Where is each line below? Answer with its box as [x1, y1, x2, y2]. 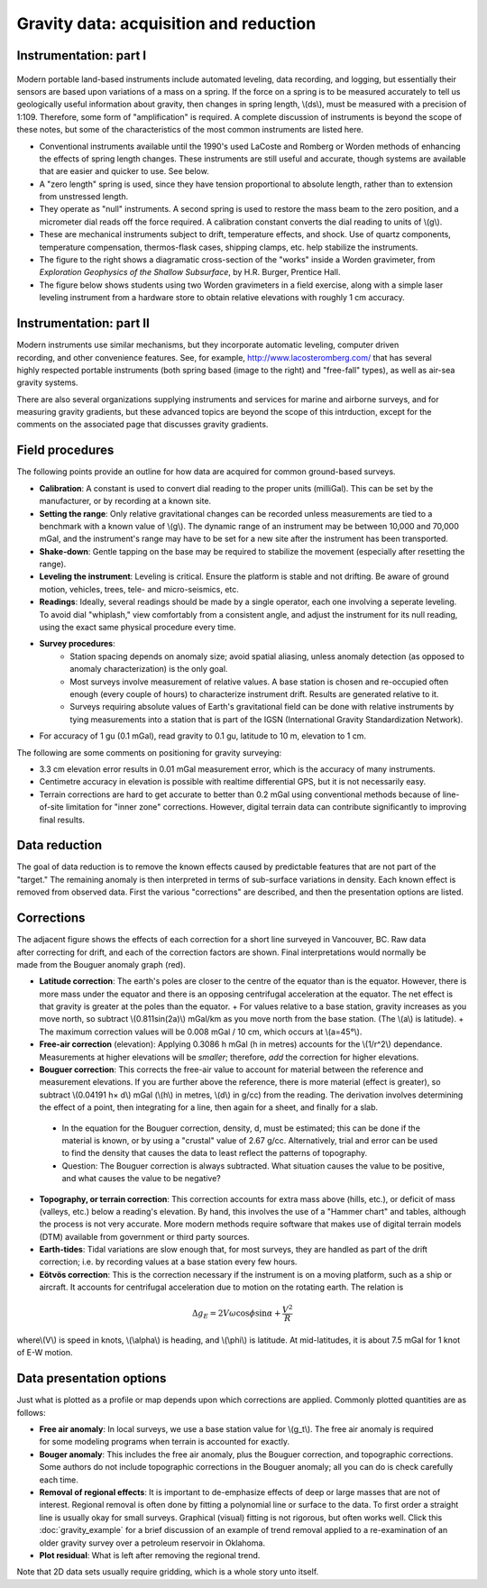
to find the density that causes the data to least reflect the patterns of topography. [61, 1148, 368, 1159]
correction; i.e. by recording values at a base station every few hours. [39, 1256, 298, 1267]
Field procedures [16, 443, 115, 458]
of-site [39, 802, 65, 812]
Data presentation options [16, 1371, 167, 1386]
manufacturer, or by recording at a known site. [39, 496, 212, 507]
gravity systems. [16, 377, 78, 388]
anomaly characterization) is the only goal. [69, 664, 228, 675]
